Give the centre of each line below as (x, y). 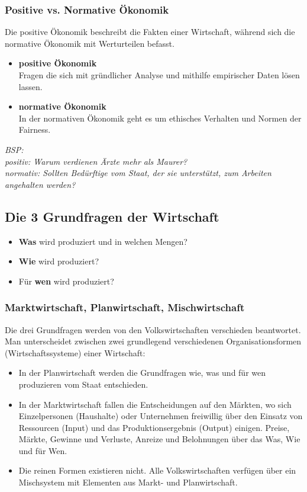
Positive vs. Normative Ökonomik (87, 9)
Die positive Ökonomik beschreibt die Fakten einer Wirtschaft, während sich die (150, 32)
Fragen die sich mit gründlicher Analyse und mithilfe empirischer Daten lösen (159, 75)
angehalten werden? (40, 184)
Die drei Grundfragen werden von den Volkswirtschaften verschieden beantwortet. (153, 329)
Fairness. (35, 130)
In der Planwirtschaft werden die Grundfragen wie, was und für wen (142, 373)
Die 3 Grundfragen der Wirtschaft (112, 216)
